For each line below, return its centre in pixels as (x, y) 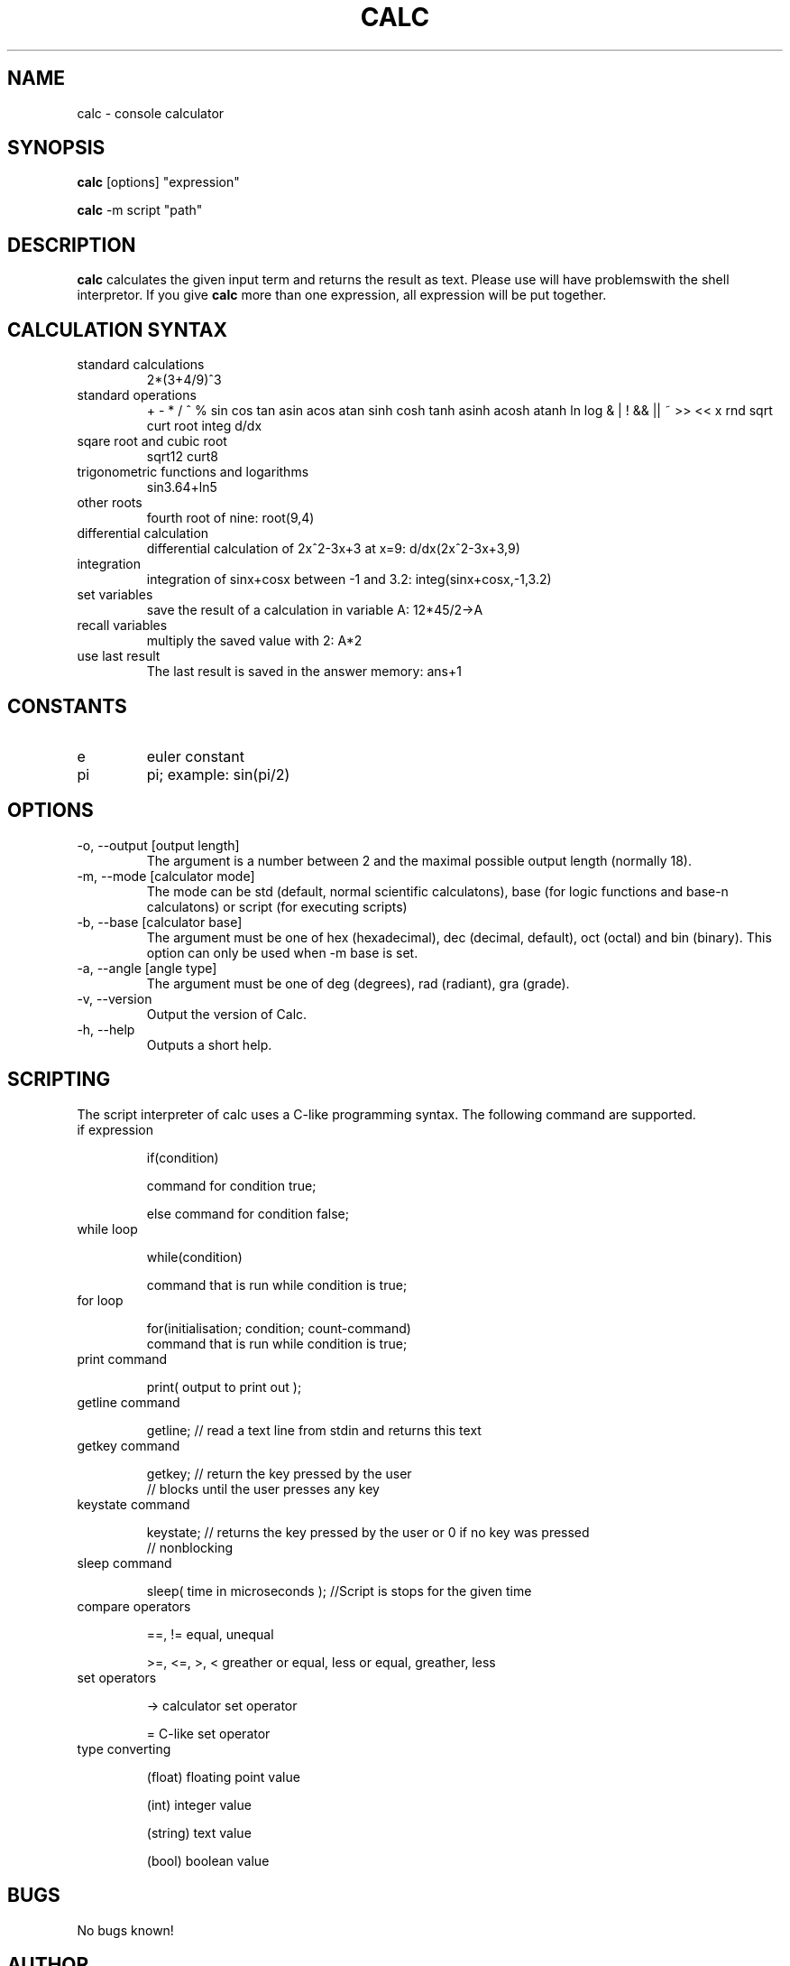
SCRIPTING (59, 1080)
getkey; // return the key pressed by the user (279, 1473)
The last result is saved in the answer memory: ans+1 (304, 672)
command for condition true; (231, 1185)
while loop (107, 1229)
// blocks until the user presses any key (263, 1488)
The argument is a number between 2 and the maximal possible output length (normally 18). (419, 860)
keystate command (133, 1504)
